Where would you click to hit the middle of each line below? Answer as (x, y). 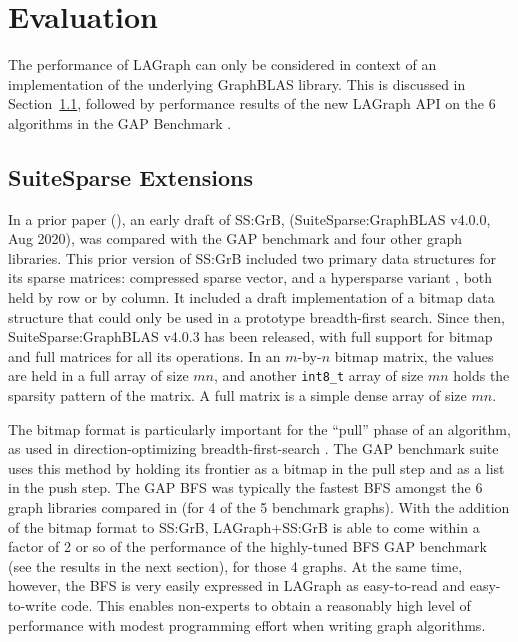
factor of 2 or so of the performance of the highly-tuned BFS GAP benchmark (247, 546)
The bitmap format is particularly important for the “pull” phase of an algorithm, (259, 428)
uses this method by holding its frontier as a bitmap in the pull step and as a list (256, 467)
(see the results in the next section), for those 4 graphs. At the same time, (235, 565)
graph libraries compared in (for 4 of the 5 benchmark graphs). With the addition (259, 507)
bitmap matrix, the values (414, 355)
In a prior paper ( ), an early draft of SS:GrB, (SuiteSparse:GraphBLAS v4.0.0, (249, 218)
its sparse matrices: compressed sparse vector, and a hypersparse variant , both (250, 277)
